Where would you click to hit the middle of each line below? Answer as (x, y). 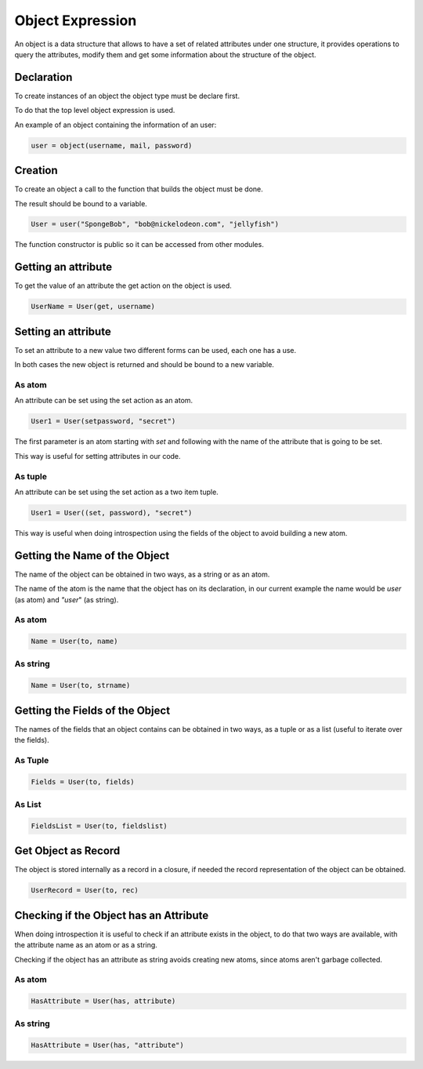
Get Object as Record (67, 851)
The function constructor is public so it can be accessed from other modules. (139, 245)
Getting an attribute (63, 267)
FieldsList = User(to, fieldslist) (99, 826)
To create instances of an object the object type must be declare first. (127, 96)
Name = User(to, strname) (81, 685)
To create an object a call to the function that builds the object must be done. (139, 189)
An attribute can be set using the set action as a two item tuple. (116, 492)
